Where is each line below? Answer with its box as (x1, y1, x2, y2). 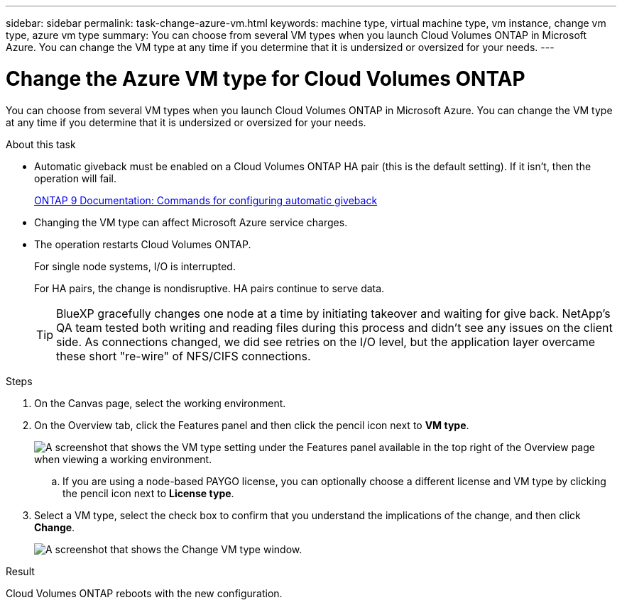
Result (6, 565, 35, 577)
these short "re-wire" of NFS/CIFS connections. (56, 348, 311, 363)
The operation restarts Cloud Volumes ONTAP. (34, 238, 251, 250)
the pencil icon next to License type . (62, 487, 234, 499)
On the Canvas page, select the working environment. (34, 396, 286, 409)
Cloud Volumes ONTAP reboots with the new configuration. (6, 587, 283, 599)
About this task (6, 138, 76, 150)
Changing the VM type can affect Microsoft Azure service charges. (34, 216, 348, 228)
